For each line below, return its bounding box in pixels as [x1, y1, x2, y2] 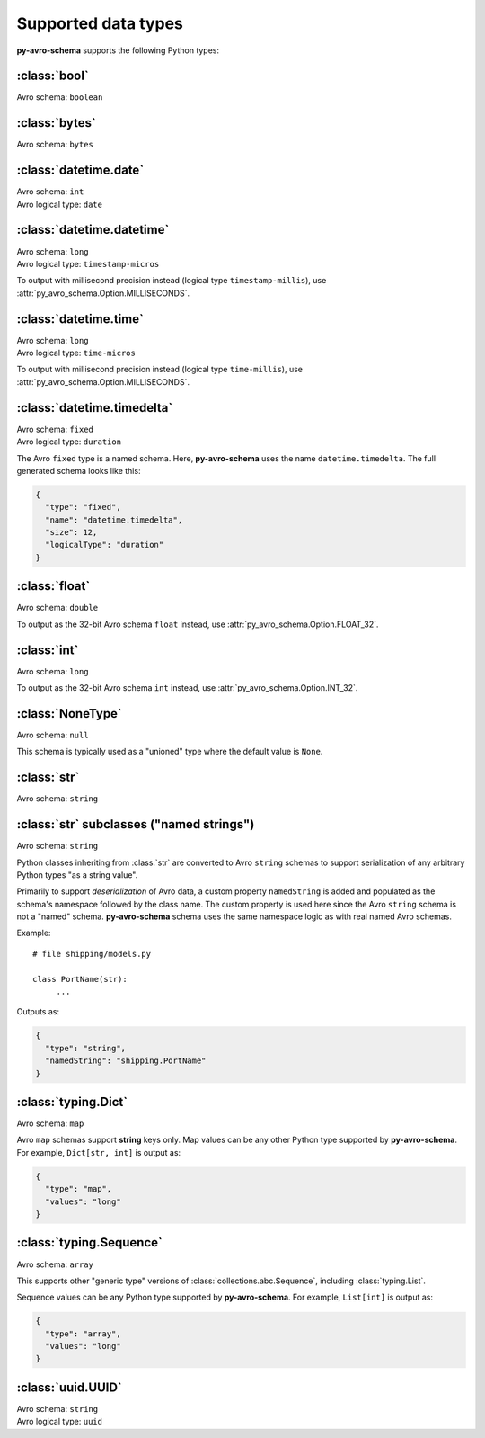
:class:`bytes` [16, 115, 96, 130]
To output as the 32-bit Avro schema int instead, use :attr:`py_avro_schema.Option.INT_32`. [16, 683, 358, 693]
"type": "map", [45, 1183, 112, 1194]
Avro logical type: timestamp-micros [16, 258, 160, 269]
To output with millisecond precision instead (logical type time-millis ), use [16, 364, 304, 375]
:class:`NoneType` [16, 706, 123, 721]
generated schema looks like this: [16, 465, 141, 476]
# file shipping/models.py [32, 949, 152, 959]
